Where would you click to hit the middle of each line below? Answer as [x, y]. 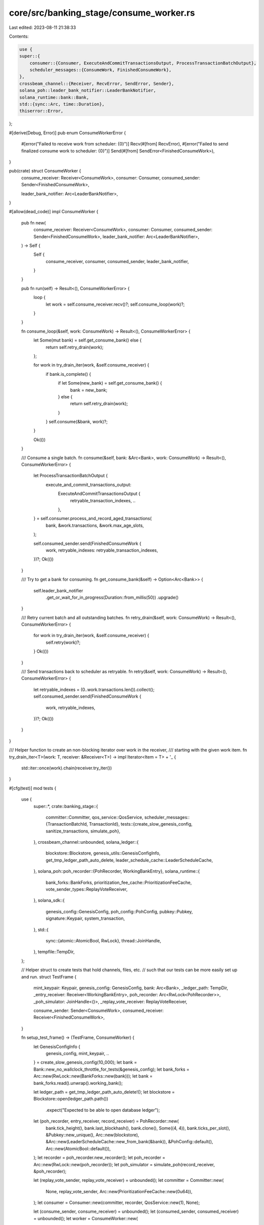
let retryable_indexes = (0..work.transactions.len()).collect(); [94, 689]
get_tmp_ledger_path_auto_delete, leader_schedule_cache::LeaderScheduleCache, [129, 860]
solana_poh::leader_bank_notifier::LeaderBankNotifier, [88, 90]
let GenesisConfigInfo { [57, 1047]
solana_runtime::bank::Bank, [54, 97]
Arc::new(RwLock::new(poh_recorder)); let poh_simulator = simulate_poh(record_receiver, [124, 1164]
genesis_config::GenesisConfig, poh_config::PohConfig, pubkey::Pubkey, [119, 911]
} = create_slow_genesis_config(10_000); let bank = [85, 1062]
